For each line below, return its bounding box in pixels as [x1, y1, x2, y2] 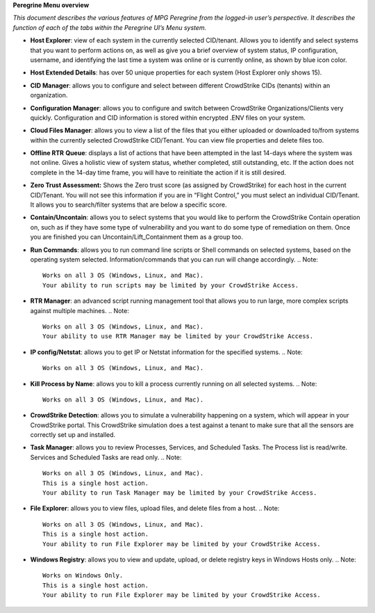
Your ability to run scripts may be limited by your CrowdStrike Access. [42, 281, 299, 289]
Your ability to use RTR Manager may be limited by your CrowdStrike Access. [42, 333, 314, 340]
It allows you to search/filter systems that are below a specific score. [30, 200, 227, 209]
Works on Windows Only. [42, 571, 124, 580]
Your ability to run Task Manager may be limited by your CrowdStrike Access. [42, 489, 317, 497]
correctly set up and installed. [30, 431, 116, 439]
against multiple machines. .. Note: [30, 306, 130, 315]
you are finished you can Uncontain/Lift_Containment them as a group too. [30, 233, 243, 241]
